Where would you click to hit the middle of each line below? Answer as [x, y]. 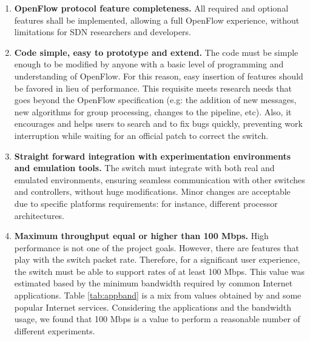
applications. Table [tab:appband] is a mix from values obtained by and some [158, 295]
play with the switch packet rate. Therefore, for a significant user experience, [157, 259]
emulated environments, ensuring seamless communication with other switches [160, 179]
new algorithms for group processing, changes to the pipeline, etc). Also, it [153, 111]
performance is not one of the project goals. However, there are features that [157, 247]
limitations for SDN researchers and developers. [103, 32]
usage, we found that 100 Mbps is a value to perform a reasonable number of [157, 319]
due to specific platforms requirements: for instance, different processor [146, 203]
